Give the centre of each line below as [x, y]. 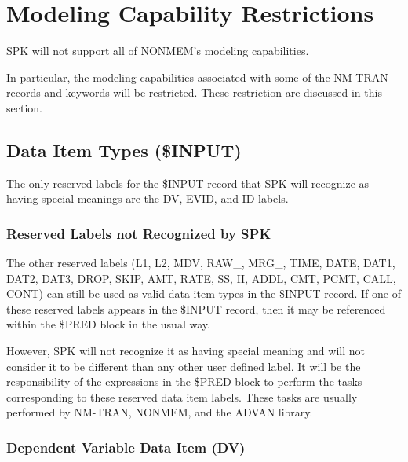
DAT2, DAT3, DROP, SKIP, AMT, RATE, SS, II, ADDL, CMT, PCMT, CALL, [201, 278]
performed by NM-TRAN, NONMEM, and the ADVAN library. [160, 412]
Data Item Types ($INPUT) [124, 150]
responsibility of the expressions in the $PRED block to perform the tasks [184, 381]
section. [24, 107]
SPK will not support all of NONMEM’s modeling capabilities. [158, 51]
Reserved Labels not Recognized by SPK [139, 233]
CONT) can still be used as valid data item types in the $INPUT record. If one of [204, 293]
